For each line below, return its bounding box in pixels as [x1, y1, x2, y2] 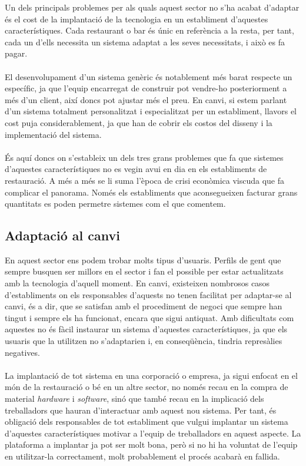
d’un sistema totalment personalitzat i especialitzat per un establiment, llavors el [5, 105, 297, 117]
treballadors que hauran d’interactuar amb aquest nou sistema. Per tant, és [5, 404, 277, 416]
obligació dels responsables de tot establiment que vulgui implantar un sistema [5, 415, 288, 428]
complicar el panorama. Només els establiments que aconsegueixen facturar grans [5, 186, 298, 198]
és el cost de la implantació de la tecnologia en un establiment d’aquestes [5, 12, 268, 25]
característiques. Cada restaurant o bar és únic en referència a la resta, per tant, [5, 24, 294, 37]
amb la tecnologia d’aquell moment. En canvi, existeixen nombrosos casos [5, 277, 270, 289]
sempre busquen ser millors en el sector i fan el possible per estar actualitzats [5, 265, 284, 277]
